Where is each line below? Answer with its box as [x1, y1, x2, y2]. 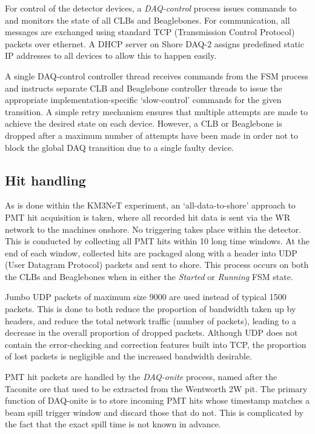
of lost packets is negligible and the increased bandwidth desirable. [5, 350, 253, 362]
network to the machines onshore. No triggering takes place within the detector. [5, 222, 302, 235]
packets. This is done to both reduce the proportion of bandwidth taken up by [5, 302, 296, 315]
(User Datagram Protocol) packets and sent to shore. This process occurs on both [5, 258, 309, 271]
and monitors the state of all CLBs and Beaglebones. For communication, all [5, 13, 290, 26]
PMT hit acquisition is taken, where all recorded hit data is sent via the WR [5, 210, 290, 223]
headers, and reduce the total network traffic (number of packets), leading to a [5, 314, 296, 327]
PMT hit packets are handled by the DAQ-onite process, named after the [5, 370, 277, 383]
